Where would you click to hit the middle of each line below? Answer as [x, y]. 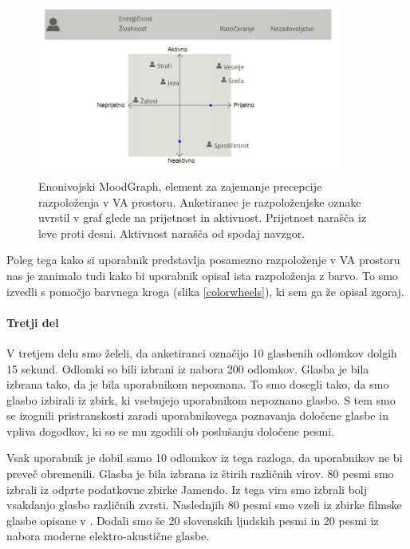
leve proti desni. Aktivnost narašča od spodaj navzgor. [172, 233]
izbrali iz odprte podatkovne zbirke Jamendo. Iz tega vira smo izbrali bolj [187, 489]
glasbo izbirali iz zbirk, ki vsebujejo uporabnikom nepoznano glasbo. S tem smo [201, 399]
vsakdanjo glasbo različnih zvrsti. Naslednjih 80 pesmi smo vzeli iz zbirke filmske [204, 505]
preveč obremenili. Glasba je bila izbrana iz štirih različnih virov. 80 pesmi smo [200, 474]
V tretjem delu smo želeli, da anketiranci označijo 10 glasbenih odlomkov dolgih [202, 352]
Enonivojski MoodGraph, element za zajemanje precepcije [180, 186]
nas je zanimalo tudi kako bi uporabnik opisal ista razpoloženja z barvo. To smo [202, 275]
